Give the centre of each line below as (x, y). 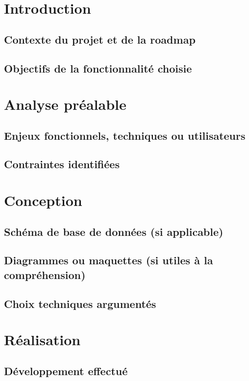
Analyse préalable (65, 104)
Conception (43, 200)
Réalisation (42, 340)
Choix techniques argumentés (80, 303)
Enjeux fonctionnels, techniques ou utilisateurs (125, 135)
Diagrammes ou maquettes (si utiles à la (109, 260)
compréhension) (45, 274)
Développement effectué (66, 370)
